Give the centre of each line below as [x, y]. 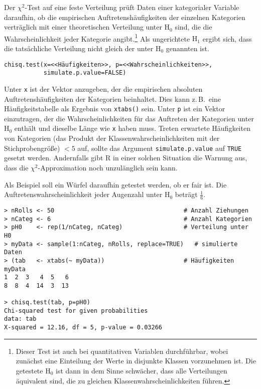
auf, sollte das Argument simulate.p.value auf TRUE [160, 148]
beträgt [186, 194]
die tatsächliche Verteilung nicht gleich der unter [79, 48]
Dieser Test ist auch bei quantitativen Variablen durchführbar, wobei [122, 351]
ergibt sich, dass [227, 38]
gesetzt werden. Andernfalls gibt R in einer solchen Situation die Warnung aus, [126, 158]
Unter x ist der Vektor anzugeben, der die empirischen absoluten [103, 88]
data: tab [20, 319]
